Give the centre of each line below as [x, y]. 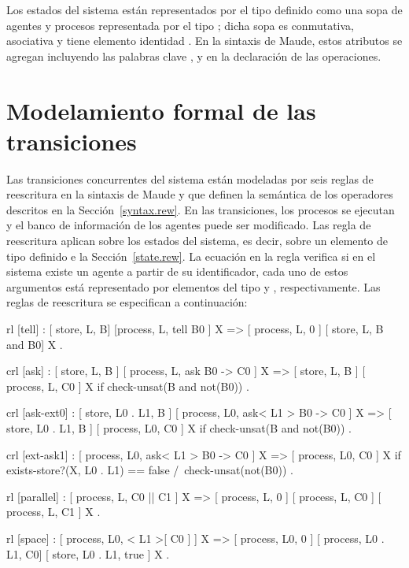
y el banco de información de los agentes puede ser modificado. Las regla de [189, 225]
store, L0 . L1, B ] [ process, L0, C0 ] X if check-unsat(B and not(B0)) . [179, 428]
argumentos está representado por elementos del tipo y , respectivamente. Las [193, 286]
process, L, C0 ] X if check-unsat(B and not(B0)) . [128, 386]
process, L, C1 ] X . [53, 512]
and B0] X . [35, 344]
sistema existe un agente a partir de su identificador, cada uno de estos [177, 271]
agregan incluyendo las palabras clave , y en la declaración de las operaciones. [194, 56]
